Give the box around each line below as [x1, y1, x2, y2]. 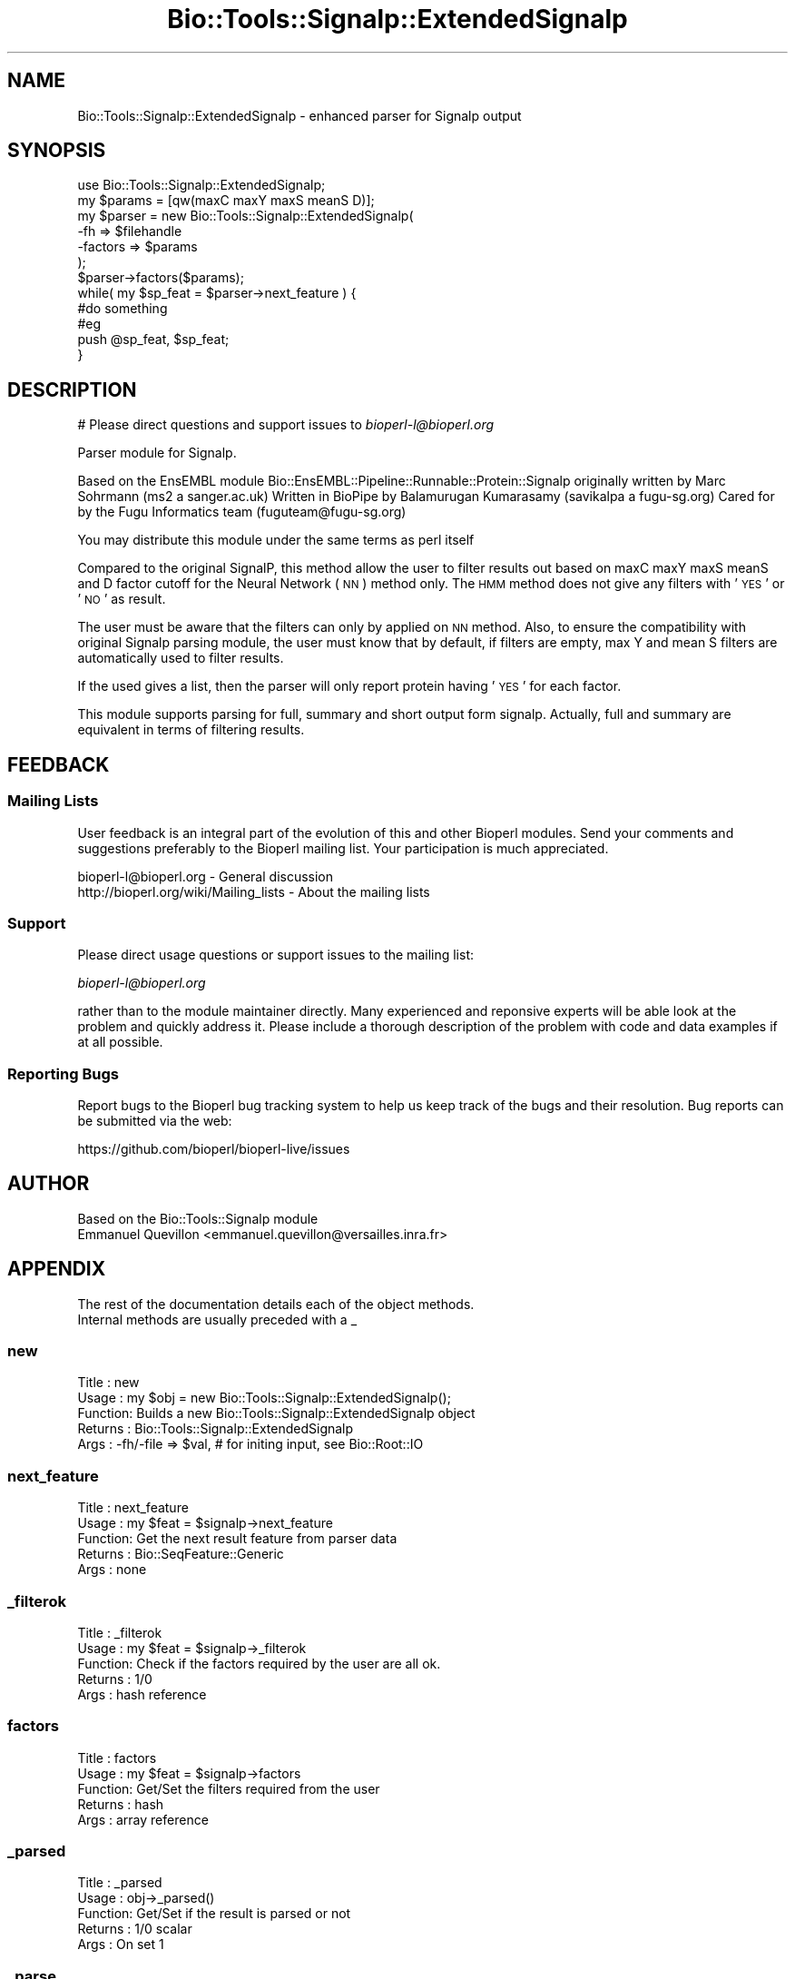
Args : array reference [77, 1811, 209, 1827]
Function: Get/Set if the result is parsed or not [77, 1905, 351, 1922]
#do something [77, 300, 168, 317]
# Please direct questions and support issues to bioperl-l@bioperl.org [77, 417, 495, 433]
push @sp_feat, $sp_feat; [77, 331, 230, 348]
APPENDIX [7, 1257, 106, 1281]
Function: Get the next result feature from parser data [77, 1531, 397, 1547]
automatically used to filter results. [77, 650, 284, 666]
